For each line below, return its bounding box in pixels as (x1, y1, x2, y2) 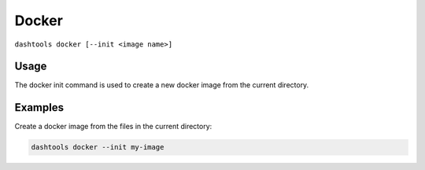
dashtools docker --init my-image (31, 142, 164, 152)
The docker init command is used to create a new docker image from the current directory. (14, 80, 309, 90)
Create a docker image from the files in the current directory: (14, 122, 213, 131)
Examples (14, 101, 65, 114)
